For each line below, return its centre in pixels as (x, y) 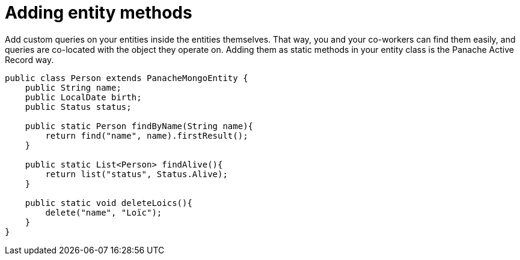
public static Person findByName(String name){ (139, 126)
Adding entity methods (99, 13)
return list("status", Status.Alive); (136, 174)
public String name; (73, 87)
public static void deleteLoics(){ (109, 203)
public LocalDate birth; (83, 97)
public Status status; (78, 107)
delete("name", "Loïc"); (104, 212)
